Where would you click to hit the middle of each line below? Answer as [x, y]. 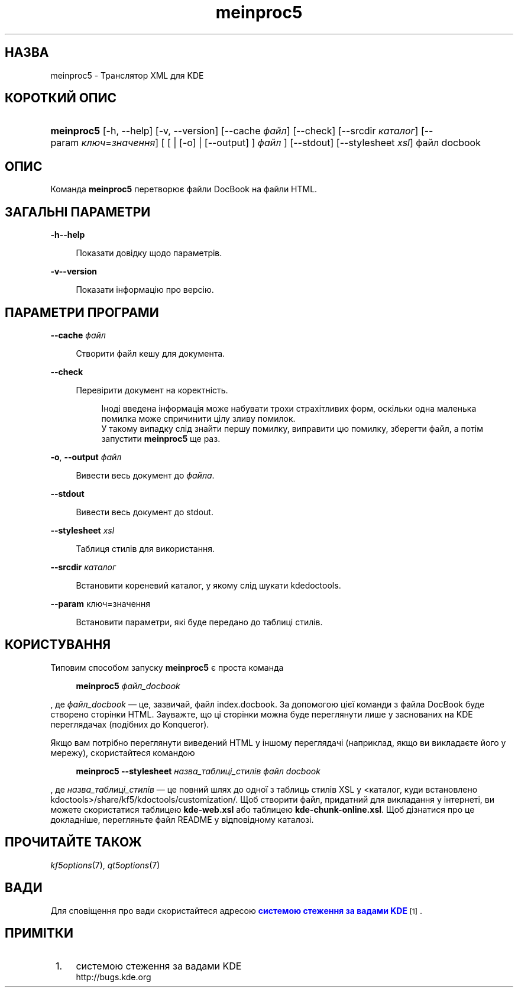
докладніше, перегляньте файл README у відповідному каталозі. [182, 819]
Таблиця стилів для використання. [145, 548]
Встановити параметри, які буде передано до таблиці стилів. [199, 622]
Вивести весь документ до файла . [145, 475]
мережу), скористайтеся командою [123, 752]
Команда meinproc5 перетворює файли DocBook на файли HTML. [184, 189]
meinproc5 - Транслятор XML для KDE [127, 75]
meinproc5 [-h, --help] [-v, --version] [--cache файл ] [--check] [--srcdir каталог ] [234, 131]
